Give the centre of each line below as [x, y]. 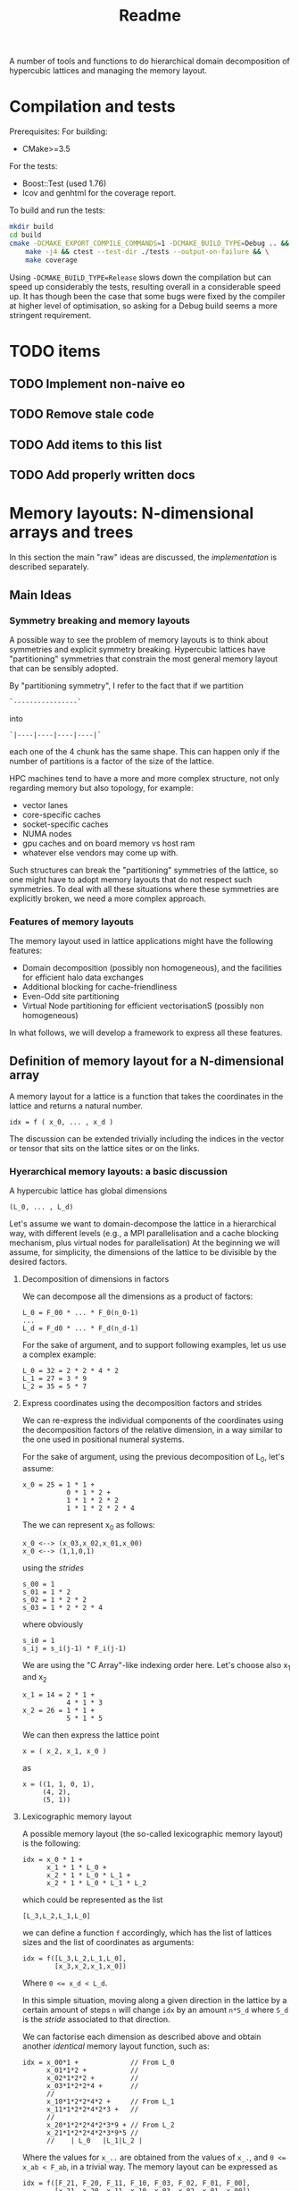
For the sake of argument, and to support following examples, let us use [154, 1345]
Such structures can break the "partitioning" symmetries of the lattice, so [144, 870]
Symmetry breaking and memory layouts [100, 620]
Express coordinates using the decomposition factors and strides [142, 1403]
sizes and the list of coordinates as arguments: [108, 1942]
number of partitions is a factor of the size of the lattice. [112, 761]
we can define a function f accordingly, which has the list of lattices [147, 1933]
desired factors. [38, 1262]
